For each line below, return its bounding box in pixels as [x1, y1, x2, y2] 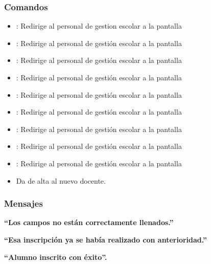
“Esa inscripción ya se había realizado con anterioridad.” [4, 234, 207, 245]
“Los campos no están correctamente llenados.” [4, 217, 174, 228]
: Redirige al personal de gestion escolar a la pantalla [16, 20, 182, 31]
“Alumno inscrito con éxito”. [4, 251, 107, 262]
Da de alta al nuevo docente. [16, 175, 106, 186]
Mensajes [4, 197, 43, 210]
